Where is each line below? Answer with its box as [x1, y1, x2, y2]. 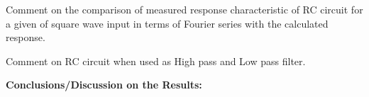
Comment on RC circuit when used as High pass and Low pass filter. [6, 53, 306, 68]
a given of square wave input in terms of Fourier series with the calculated [6, 16, 329, 30]
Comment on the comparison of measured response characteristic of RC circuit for [6, 2, 363, 16]
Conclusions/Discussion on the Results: [6, 77, 202, 92]
